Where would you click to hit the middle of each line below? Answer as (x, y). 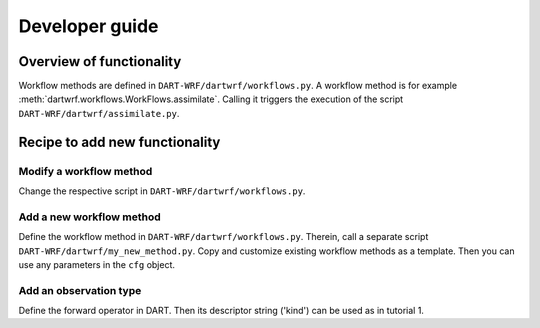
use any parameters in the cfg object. (96, 264)
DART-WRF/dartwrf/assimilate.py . (99, 113)
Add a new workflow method (90, 217)
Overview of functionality (100, 61)
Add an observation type (80, 290)
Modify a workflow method (85, 171)
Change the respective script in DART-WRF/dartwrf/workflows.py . (162, 191)
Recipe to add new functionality (119, 141)
